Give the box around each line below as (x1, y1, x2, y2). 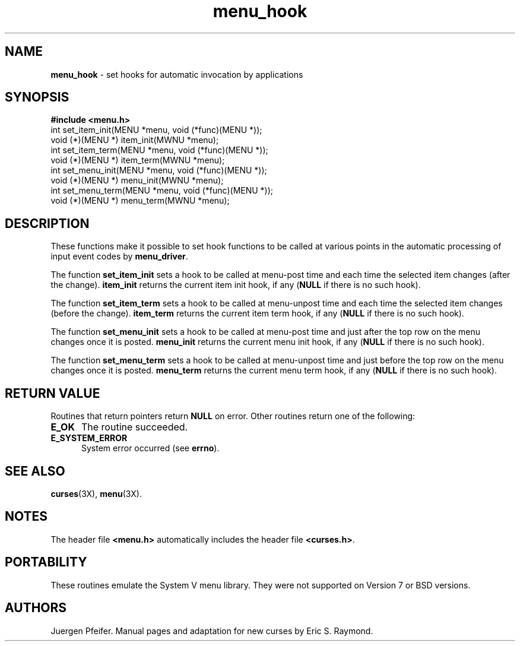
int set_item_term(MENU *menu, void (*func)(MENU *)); (50, 145, 268, 156)
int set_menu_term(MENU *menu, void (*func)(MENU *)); (50, 185, 274, 196)
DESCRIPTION (5, 216, 90, 231)
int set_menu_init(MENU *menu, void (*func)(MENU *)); (50, 165, 267, 176)
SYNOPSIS (5, 90, 69, 105)
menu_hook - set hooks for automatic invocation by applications (50, 69, 303, 80)
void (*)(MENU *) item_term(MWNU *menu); (50, 155, 225, 166)
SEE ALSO (5, 463, 65, 479)
